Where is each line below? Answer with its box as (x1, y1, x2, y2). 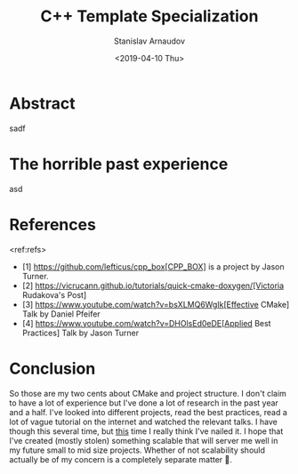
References (9, 214, 96, 235)
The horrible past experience (9, 154, 229, 174)
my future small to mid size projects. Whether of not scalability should (9, 445, 265, 455)
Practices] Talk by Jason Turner (21, 327, 140, 338)
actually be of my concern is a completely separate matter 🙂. (9, 454, 233, 464)
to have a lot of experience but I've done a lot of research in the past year (9, 398, 278, 408)
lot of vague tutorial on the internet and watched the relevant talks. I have (9, 416, 278, 427)
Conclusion (9, 358, 96, 379)
